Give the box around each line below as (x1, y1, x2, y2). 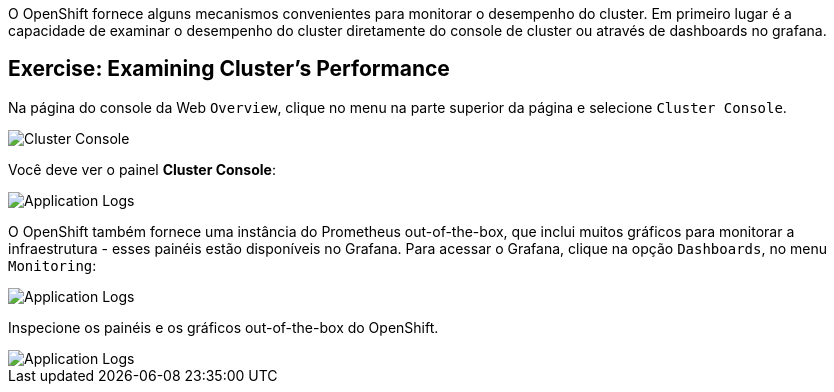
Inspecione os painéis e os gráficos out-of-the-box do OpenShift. (8, 318, 439, 336)
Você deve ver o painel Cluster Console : (8, 160, 276, 178)
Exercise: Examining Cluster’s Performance (8, 56, 450, 82)
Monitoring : (8, 256, 97, 274)
